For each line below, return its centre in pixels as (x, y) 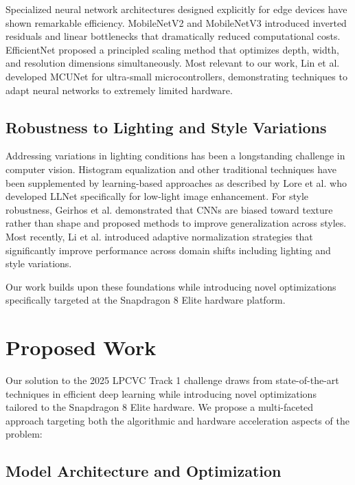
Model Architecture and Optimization (144, 471)
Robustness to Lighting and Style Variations (166, 127)
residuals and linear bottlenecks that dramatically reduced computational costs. (173, 36)
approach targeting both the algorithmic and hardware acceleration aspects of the (177, 420)
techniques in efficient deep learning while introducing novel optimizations (161, 393)
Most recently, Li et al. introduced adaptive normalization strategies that (159, 236)
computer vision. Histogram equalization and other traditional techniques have (171, 169)
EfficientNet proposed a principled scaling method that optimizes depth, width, (172, 49)
